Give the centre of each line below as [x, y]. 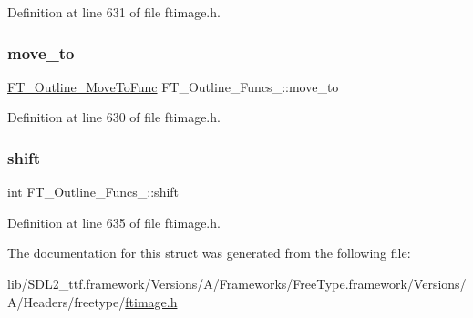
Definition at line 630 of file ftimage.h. [114, 117]
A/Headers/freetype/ [67, 301]
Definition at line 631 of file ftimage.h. [114, 12]
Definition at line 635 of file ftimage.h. [114, 222]
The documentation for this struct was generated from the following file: [209, 253]
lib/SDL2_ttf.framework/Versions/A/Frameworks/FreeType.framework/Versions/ [237, 283]
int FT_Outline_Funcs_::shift [93, 192]
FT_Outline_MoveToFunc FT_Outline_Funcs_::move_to [173, 86]
